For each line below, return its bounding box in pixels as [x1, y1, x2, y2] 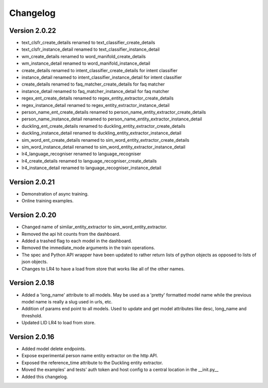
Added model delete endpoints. [21, 346, 86, 352]
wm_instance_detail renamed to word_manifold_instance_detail [21, 60, 151, 67]
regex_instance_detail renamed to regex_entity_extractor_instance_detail [21, 102, 170, 108]
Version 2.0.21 [9, 178, 55, 186]
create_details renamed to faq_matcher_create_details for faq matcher [21, 81, 165, 87]
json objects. [21, 259, 48, 265]
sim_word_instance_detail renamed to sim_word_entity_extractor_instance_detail [21, 144, 186, 150]
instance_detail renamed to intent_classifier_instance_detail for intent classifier [21, 75, 182, 81]
